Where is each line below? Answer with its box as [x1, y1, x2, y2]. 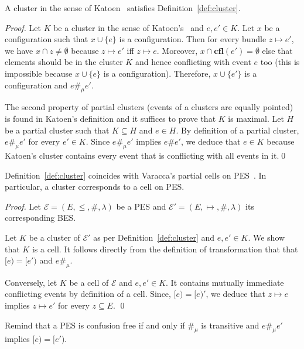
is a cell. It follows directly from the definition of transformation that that [32, 242, 298, 255]
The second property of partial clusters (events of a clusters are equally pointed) [5, 101, 293, 113]
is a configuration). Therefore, [103, 67, 211, 79]
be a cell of [69, 276, 109, 288]
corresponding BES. [5, 211, 76, 224]
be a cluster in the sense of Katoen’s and [53, 21, 204, 33]
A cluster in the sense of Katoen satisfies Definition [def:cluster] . [5, 2, 241, 13]
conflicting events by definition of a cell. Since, [5, 288, 171, 300]
